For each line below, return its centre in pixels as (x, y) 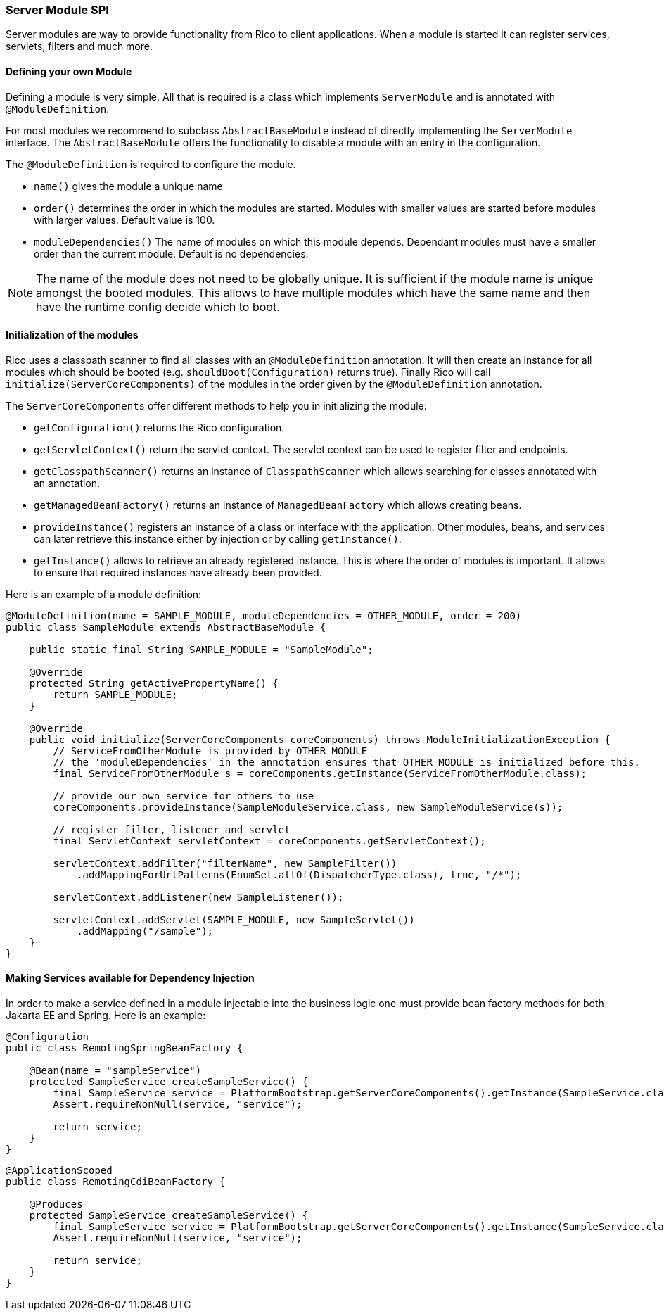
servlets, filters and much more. (79, 46)
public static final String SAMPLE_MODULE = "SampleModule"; (201, 649)
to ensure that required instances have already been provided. (178, 572)
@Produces (56, 1204)
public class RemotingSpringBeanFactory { (124, 1048)
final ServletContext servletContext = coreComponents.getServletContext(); (269, 841)
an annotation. (67, 483)
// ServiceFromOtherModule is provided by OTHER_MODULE (210, 751)
